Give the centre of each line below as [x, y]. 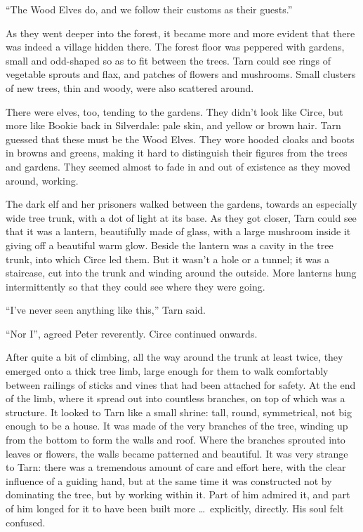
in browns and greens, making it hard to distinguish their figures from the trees [177, 153]
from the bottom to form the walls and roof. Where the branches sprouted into [176, 440]
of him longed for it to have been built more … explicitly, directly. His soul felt [175, 508]
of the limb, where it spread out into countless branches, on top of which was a [176, 398]
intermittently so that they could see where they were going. [136, 286]
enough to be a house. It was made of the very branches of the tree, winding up [177, 426]
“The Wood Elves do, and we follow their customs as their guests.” [149, 9]
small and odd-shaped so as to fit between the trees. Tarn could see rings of [169, 60]
